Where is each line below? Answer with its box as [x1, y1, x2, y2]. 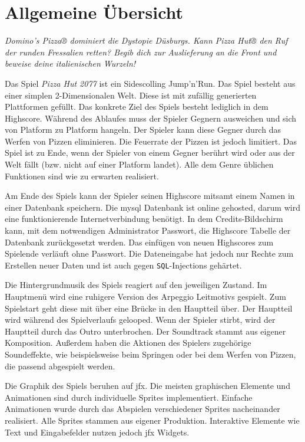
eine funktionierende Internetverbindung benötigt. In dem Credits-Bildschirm [5, 212, 283, 225]
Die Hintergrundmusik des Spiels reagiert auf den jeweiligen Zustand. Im [5, 279, 267, 291]
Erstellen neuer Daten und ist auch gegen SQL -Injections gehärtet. [5, 258, 242, 271]
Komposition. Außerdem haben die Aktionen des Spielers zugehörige [5, 336, 251, 349]
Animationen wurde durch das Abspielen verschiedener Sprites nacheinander [5, 402, 280, 415]
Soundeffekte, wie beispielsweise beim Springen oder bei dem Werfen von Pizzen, [5, 348, 296, 361]
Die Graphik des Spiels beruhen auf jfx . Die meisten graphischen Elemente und [5, 379, 290, 392]
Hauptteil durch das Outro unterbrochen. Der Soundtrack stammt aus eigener [5, 325, 286, 337]
